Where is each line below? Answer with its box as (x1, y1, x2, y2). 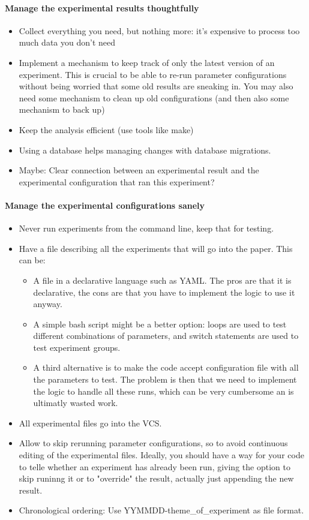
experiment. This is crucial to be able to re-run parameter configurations (19, 68, 287, 80)
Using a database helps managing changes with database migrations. (19, 143, 271, 156)
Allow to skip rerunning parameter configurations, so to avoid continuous (19, 437, 288, 449)
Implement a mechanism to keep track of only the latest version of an (19, 56, 275, 68)
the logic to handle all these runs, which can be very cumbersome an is (33, 384, 294, 397)
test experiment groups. (33, 341, 121, 353)
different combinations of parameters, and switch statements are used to (33, 329, 299, 342)
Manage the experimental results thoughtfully (5, 1, 199, 14)
